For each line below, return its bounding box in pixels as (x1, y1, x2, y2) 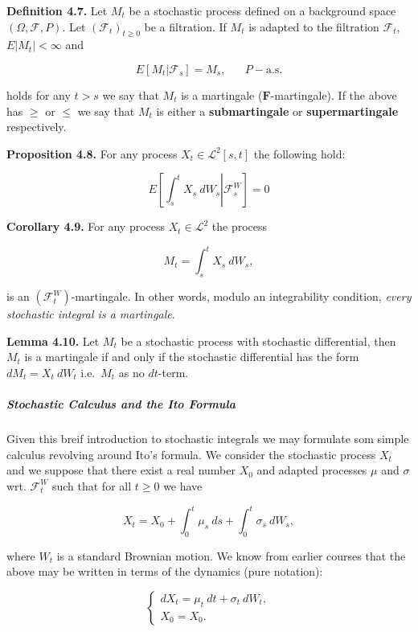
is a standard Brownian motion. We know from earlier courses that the (56, 547, 406, 564)
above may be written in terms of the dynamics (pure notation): (6, 563, 323, 580)
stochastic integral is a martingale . (6, 306, 175, 322)
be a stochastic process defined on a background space (129, 2, 396, 18)
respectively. (6, 118, 67, 135)
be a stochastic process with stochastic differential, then (121, 332, 396, 349)
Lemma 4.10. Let (6, 332, 100, 349)
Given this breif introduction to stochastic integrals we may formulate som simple (6, 430, 409, 447)
